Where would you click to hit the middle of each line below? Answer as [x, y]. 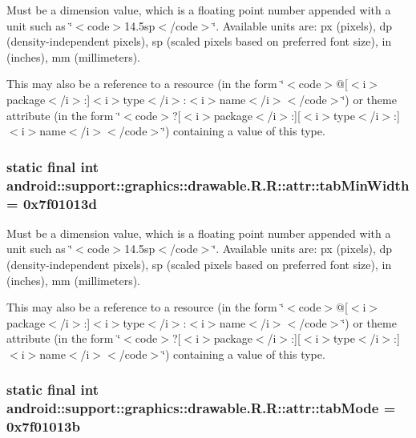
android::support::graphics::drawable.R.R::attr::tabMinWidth [208, 185]
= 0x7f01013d [52, 203]
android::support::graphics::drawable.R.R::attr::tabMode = [201, 408]
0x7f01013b [43, 426]
